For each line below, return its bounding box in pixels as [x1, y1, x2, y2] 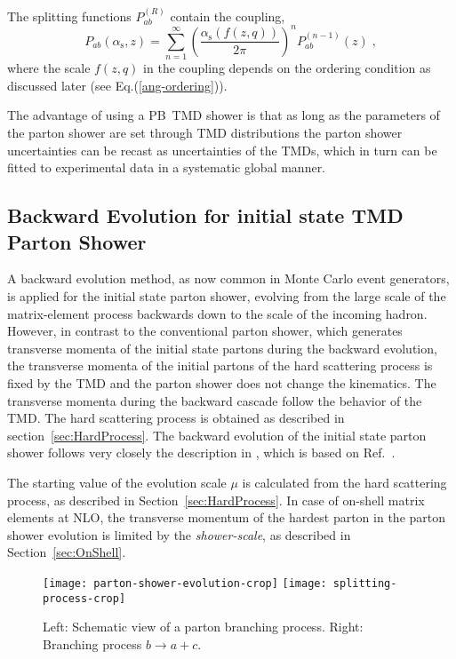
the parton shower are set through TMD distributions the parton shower [7, 123, 403, 142]
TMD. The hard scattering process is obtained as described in [7, 409, 345, 427]
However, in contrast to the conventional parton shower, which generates [7, 322, 403, 340]
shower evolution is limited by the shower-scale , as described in [7, 525, 351, 544]
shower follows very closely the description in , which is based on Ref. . [7, 443, 396, 462]
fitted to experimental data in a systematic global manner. [7, 158, 326, 177]
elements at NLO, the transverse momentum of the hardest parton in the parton [7, 508, 446, 527]
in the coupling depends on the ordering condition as [143, 59, 431, 77]
